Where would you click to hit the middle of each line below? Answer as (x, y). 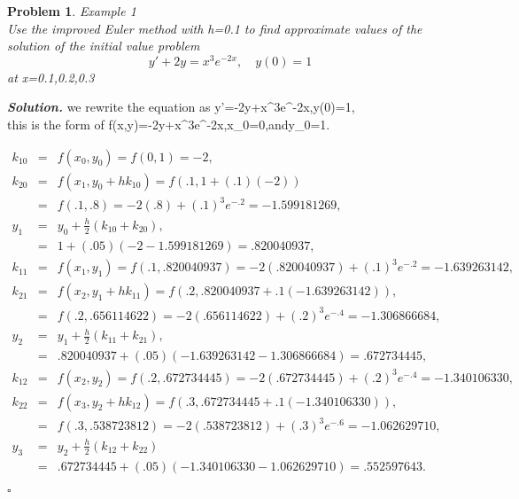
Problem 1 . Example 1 (72, 11)
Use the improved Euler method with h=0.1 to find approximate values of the (215, 28)
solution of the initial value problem (104, 46)
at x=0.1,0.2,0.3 (51, 77)
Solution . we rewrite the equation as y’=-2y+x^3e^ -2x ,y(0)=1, (181, 107)
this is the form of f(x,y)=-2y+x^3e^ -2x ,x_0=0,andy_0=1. (169, 125)
